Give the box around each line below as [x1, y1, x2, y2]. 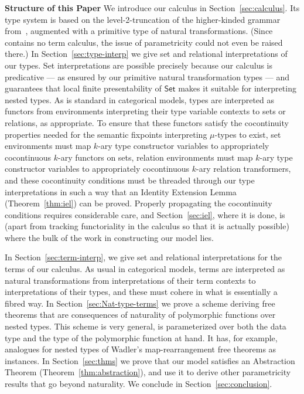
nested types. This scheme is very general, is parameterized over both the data [5, 320, 286, 332]
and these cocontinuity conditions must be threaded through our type [5, 174, 255, 186]
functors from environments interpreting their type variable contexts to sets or [5, 105, 286, 117]
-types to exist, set [214, 128, 281, 140]
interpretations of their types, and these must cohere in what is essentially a [5, 286, 278, 298]
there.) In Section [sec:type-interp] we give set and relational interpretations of [5, 47, 288, 60]
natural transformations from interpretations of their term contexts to [5, 274, 256, 286]
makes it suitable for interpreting [178, 82, 296, 94]
